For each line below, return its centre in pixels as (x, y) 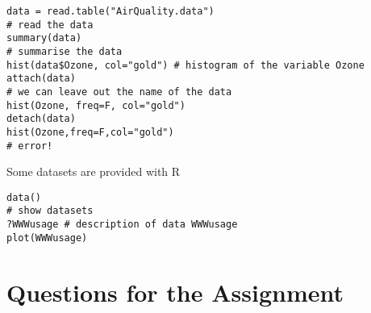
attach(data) (41, 79)
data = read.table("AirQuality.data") (110, 11)
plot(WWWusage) (47, 238)
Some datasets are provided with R (94, 171)
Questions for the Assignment (175, 292)
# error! (30, 146)
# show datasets (50, 211)
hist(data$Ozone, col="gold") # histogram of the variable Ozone (185, 65)
